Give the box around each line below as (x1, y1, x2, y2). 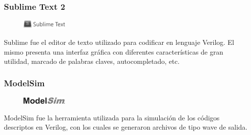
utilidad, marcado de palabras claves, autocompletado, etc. (4, 56, 180, 66)
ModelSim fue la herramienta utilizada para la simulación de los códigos (4, 112, 220, 122)
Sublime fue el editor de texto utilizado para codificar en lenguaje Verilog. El (4, 37, 234, 47)
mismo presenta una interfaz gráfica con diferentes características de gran (4, 46, 224, 57)
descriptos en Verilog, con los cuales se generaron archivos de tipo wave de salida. (4, 122, 248, 132)
